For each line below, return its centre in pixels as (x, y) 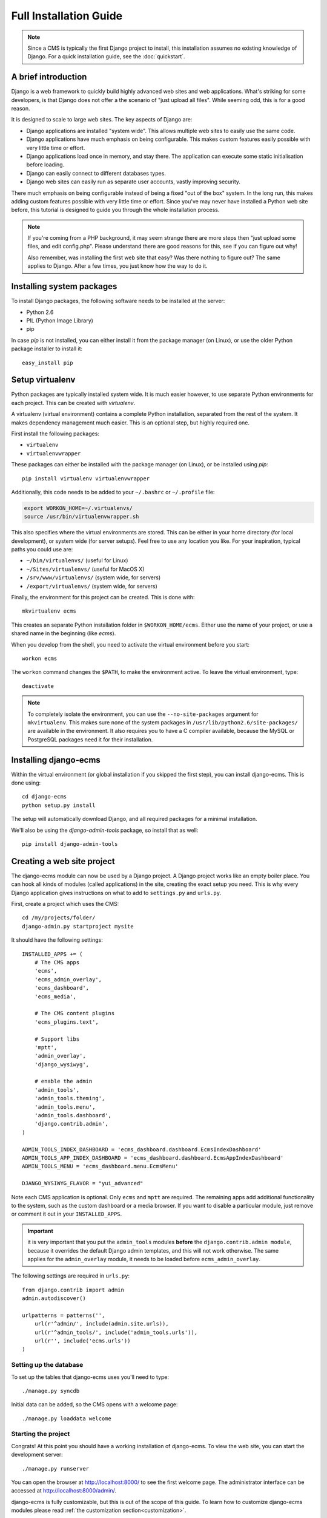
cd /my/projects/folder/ (59, 918)
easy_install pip (48, 362)
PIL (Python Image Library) (60, 320)
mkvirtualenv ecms (49, 611)
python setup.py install (59, 805)
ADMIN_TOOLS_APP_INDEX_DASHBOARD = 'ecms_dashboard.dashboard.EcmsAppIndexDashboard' (153, 1158)
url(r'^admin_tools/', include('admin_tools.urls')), (116, 1332)
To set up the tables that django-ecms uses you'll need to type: (90, 1377)
